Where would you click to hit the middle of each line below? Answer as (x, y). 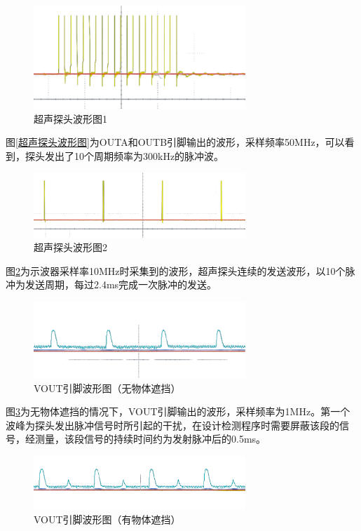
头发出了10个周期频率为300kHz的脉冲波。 (129, 155)
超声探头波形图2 (70, 247)
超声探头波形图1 (70, 118)
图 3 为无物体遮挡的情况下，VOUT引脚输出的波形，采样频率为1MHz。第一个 (178, 411)
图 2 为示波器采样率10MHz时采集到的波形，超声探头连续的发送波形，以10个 (176, 270)
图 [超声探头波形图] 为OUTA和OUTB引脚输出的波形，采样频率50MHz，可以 (175, 142)
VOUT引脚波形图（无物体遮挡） (107, 388)
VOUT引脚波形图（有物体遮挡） (107, 519)
